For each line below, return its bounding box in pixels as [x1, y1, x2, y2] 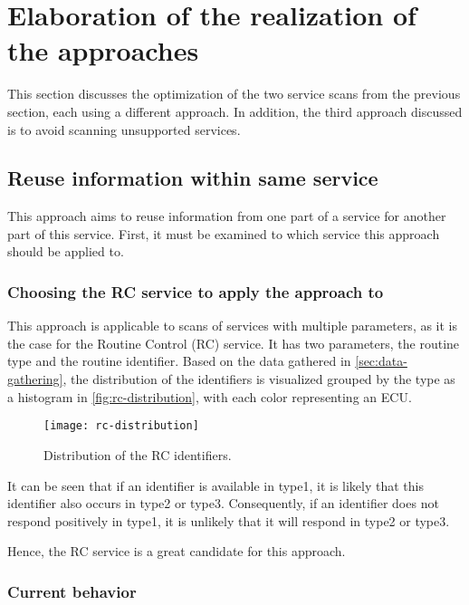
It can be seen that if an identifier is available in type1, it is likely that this [7, 475, 425, 495]
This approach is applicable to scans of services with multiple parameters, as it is [7, 316, 458, 335]
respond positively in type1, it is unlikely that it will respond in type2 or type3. [7, 511, 450, 530]
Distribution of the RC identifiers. [43, 445, 232, 464]
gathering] [7, 370, 63, 389]
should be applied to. [7, 242, 124, 261]
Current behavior [7, 580, 137, 602]
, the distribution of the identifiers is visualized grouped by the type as [62, 370, 455, 389]
